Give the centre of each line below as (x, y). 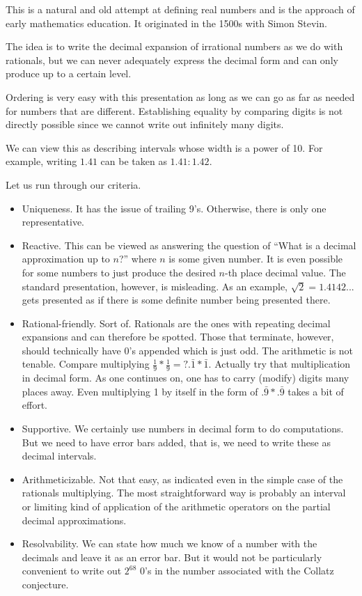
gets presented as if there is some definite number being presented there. (176, 300)
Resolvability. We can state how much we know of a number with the (170, 543)
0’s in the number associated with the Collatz (237, 571)
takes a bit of (316, 391)
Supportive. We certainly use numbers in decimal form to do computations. (183, 429)
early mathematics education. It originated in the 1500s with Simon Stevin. (166, 23)
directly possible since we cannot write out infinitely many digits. (145, 124)
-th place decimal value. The (285, 272)
